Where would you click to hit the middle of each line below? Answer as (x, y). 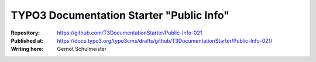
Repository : (25, 33)
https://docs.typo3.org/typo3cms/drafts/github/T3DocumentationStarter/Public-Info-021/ (165, 40)
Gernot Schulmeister (82, 49)
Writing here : (27, 49)
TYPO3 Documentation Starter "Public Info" (120, 15)
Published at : (27, 40)
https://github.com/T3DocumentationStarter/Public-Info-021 (130, 33)
